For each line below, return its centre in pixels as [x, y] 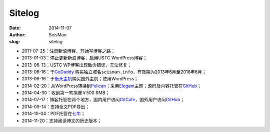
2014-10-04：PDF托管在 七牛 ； [53, 114]
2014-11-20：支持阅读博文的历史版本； [62, 121]
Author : [17, 34]
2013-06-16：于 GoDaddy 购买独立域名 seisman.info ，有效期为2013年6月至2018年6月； [114, 72]
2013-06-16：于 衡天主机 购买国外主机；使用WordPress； [80, 79]
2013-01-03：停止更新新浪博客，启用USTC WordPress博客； [84, 58]
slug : [14, 42]
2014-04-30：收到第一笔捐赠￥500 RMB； [66, 93]
